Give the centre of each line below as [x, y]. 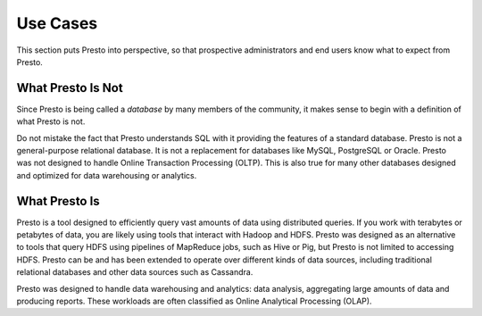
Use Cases [57, 23]
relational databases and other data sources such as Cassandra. [135, 272]
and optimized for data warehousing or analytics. [107, 175]
